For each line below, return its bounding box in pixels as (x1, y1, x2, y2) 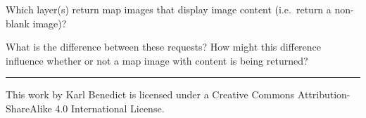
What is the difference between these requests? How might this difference (6, 39, 322, 54)
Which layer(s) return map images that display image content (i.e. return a (6, 2, 332, 16)
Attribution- (297, 87, 351, 102)
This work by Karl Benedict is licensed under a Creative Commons (6, 87, 295, 102)
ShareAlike (6, 100, 52, 115)
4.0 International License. (55, 100, 165, 115)
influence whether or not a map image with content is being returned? (6, 53, 308, 67)
